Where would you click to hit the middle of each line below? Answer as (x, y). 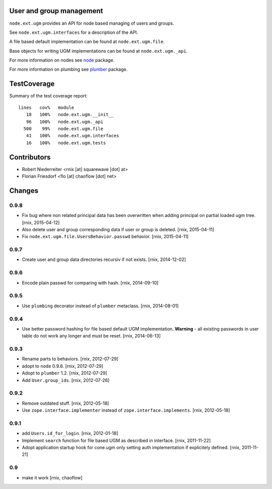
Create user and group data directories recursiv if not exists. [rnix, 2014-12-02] (104, 259)
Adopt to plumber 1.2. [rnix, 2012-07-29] (65, 373)
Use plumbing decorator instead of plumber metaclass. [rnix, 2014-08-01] (100, 306)
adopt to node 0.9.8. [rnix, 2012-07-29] (62, 366)
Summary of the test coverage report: (48, 96)
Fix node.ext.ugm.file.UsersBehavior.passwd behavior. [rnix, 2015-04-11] (105, 237)
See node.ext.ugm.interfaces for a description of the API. (74, 32)
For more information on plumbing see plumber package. (69, 69)
